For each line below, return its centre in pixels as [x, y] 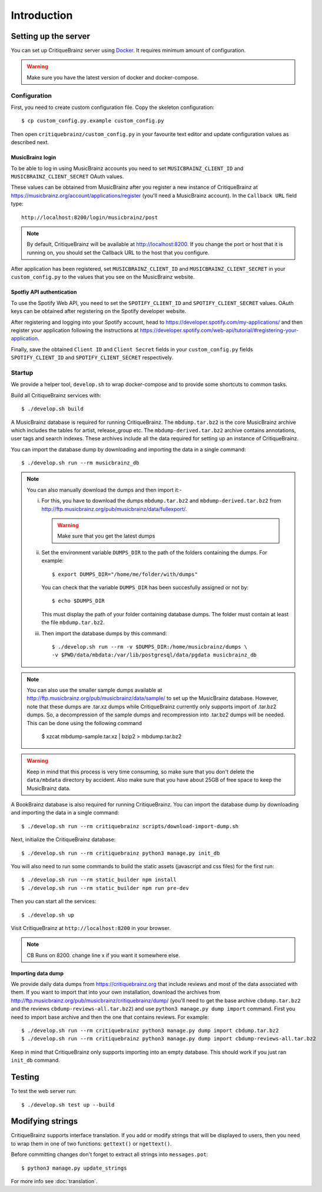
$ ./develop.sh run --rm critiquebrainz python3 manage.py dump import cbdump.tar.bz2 [150, 1031]
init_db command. [35, 1060]
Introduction [42, 15]
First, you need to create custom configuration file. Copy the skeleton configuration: [113, 107]
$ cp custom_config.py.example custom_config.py [93, 121]
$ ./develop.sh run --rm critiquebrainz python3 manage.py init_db [121, 853]
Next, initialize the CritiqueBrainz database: [63, 839]
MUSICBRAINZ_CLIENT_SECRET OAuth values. [67, 176]
